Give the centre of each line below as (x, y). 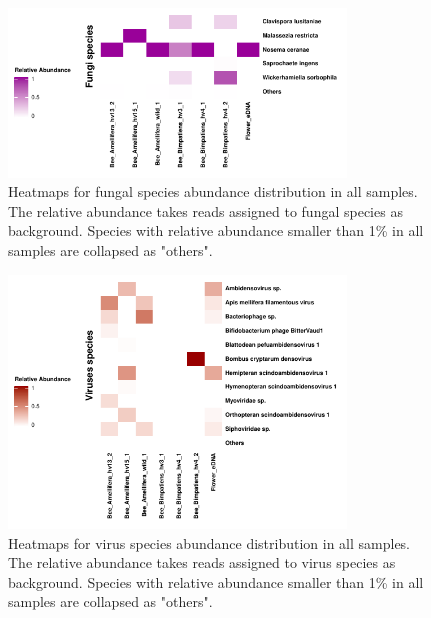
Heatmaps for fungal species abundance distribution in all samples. (213, 191)
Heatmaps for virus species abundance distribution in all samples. (209, 542)
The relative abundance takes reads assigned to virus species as (202, 562)
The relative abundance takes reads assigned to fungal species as (205, 210)
